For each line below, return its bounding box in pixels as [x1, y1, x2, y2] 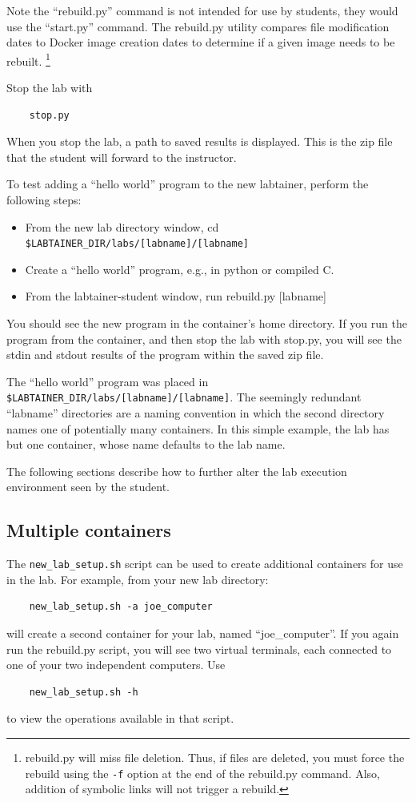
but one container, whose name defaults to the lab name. [6, 436, 286, 453]
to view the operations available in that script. [6, 710, 234, 727]
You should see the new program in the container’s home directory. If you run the [6, 315, 407, 332]
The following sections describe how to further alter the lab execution [6, 462, 347, 479]
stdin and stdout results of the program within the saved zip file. [6, 346, 324, 363]
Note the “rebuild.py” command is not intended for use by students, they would [6, 2, 398, 18]
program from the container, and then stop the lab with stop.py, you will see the [6, 330, 402, 347]
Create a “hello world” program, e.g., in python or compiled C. [25, 260, 334, 277]
